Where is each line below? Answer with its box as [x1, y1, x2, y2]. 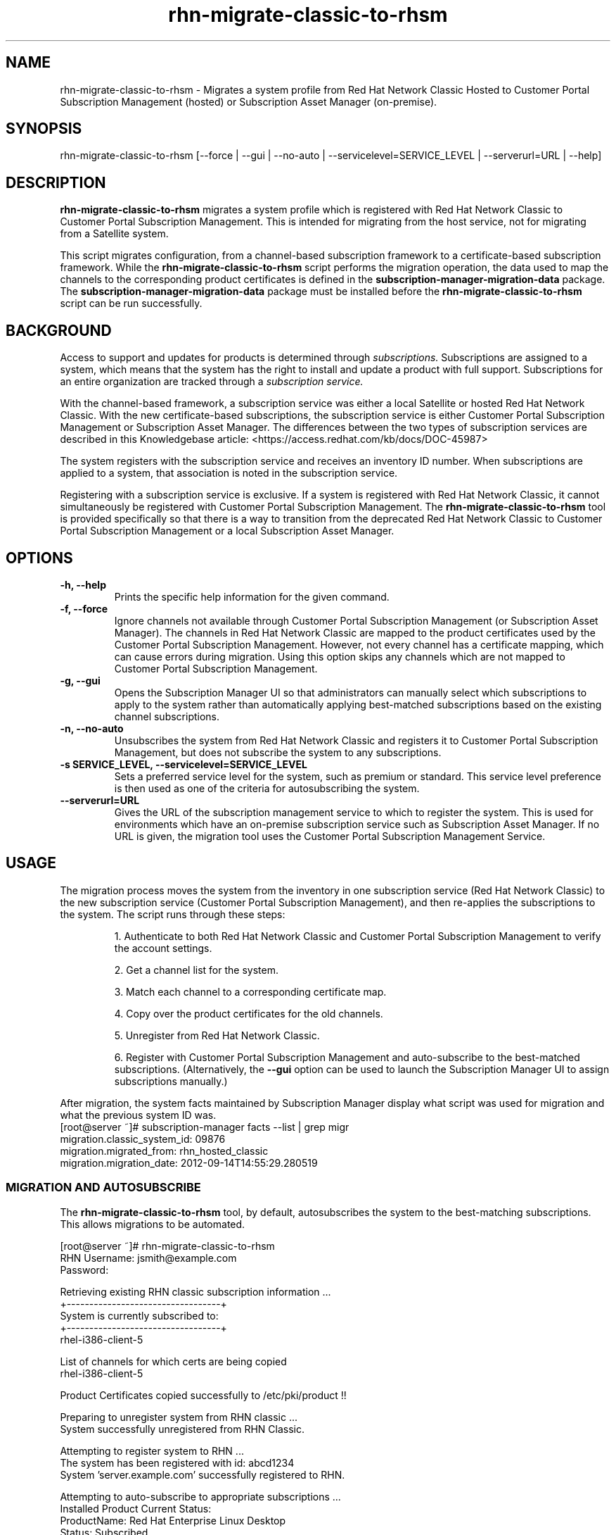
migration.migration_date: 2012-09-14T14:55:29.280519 [60, 1156, 318, 1169]
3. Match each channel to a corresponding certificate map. [114, 985, 387, 998]
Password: [60, 1263, 109, 1276]
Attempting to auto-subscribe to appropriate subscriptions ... [60, 1490, 341, 1503]
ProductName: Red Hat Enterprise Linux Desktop [60, 1514, 286, 1527]
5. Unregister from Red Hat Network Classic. [114, 1029, 320, 1041]
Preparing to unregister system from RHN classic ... [60, 1410, 298, 1423]
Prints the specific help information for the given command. [114, 590, 390, 603]
